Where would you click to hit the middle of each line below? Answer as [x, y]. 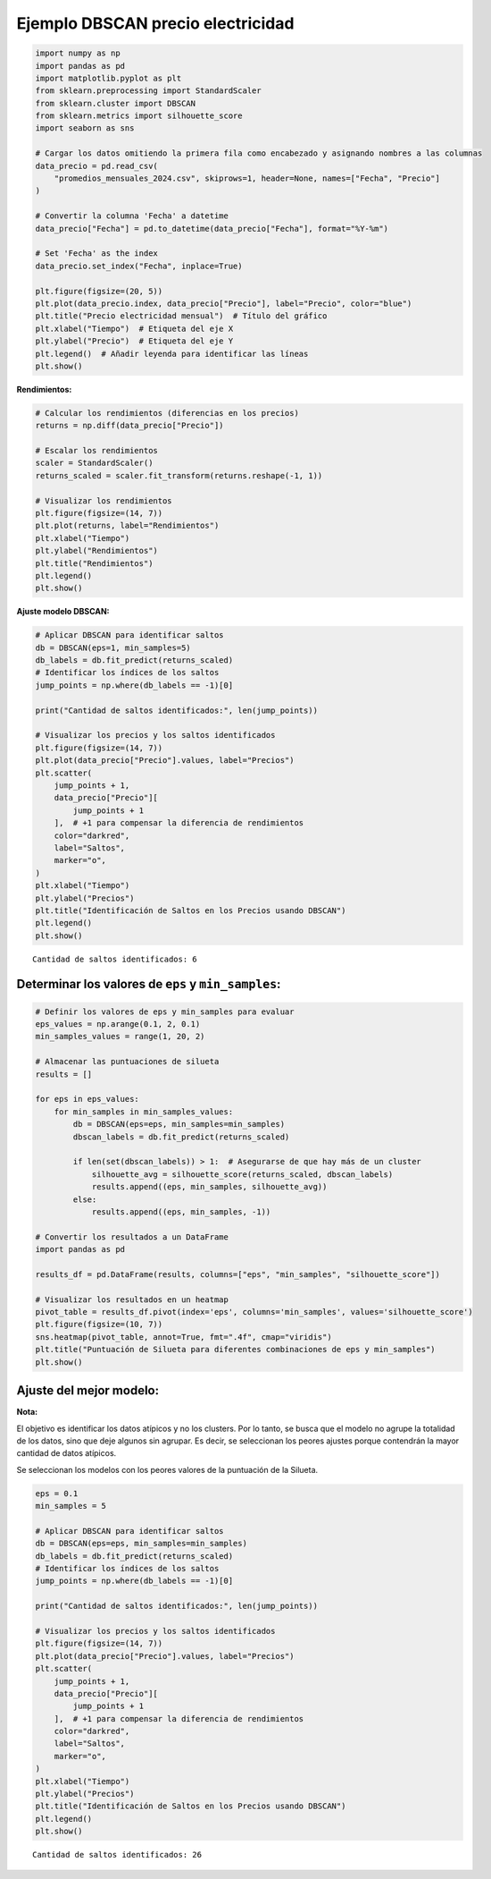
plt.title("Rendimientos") [94, 563]
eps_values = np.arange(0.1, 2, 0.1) [118, 1024]
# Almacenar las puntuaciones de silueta [127, 1062]
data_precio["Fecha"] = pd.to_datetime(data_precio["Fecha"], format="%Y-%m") [212, 229]
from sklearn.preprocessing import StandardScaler [149, 91]
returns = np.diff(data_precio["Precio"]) [129, 426]
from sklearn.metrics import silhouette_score [139, 116]
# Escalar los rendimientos [96, 451]
